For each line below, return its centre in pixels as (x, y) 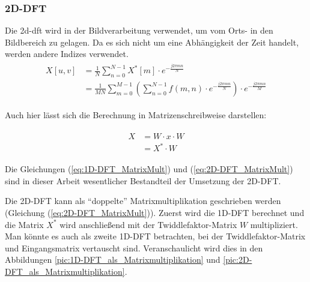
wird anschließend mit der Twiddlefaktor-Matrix (148, 224)
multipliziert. (274, 224)
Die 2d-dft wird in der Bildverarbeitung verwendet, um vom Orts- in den (139, 30)
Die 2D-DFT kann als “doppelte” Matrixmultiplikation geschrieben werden (143, 201)
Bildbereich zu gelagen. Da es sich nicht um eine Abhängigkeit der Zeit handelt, (152, 42)
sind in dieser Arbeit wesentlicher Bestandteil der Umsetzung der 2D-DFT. (143, 180)
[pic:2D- (238, 259)
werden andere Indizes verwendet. (67, 54)
